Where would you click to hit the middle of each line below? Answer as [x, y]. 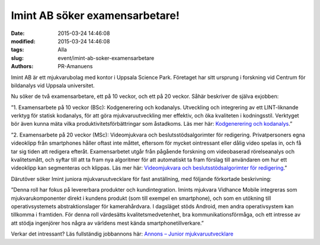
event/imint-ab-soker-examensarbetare [106, 58]
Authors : [22, 66]
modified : [23, 41]
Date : [18, 33]
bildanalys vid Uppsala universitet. [53, 85]
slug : [17, 58]
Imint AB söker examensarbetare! [95, 15]
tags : [17, 50]
